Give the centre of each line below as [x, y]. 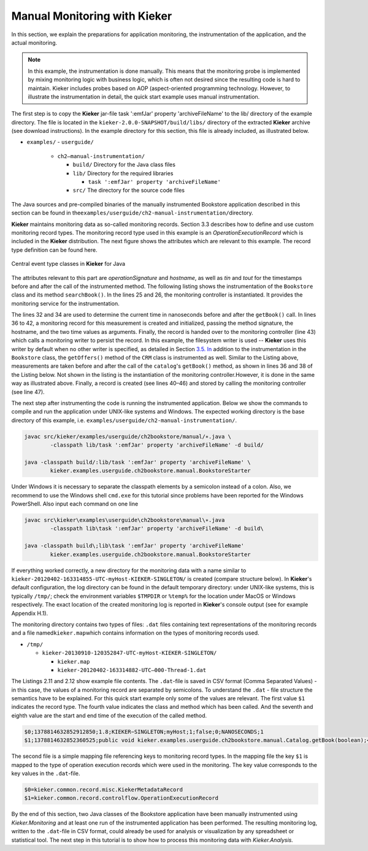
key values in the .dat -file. [46, 773]
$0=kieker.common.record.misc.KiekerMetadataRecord [104, 789]
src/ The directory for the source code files [129, 191]
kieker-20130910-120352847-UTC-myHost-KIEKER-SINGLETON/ [129, 653]
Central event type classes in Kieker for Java [68, 264]
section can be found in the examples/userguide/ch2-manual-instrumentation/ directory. [132, 213]
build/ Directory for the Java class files [124, 165]
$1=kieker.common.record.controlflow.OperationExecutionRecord [121, 798]
